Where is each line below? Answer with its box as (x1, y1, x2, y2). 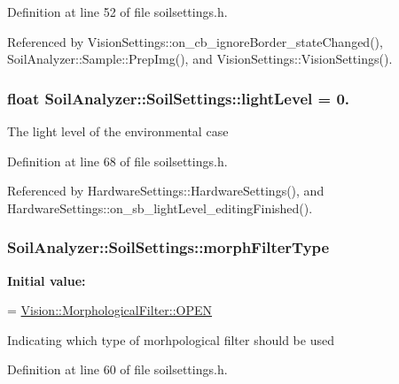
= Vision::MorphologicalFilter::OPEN (7, 301, 213, 319)
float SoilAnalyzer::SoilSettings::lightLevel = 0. (7, 87, 350, 109)
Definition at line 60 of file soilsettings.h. (7, 360, 228, 379)
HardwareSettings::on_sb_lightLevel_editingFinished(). (7, 198, 313, 217)
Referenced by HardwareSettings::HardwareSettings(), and (7, 181, 325, 200)
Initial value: (7, 271, 86, 289)
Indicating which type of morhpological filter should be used (7, 330, 334, 349)
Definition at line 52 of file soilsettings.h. (7, 3, 228, 20)
